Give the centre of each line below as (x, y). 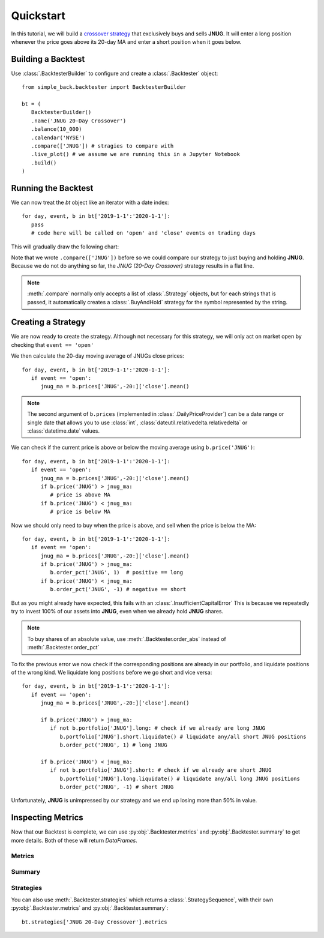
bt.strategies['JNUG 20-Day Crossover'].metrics (94, 922)
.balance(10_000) (56, 129)
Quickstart (38, 16)
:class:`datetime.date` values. (64, 431)
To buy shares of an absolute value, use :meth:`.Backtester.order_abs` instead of (127, 639)
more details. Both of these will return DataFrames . (74, 840)
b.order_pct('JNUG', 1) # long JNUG (113, 745)
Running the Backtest (52, 188)
